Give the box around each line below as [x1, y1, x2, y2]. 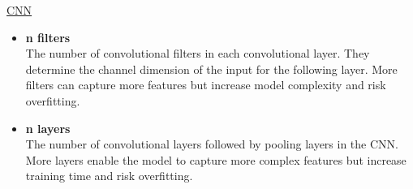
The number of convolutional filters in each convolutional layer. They [25, 45, 370, 62]
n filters [25, 28, 71, 45]
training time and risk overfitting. [25, 167, 193, 184]
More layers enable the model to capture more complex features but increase [25, 151, 407, 168]
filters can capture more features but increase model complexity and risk [25, 76, 386, 93]
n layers [25, 119, 71, 136]
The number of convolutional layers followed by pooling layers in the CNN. [25, 135, 398, 152]
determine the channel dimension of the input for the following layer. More [25, 60, 398, 77]
